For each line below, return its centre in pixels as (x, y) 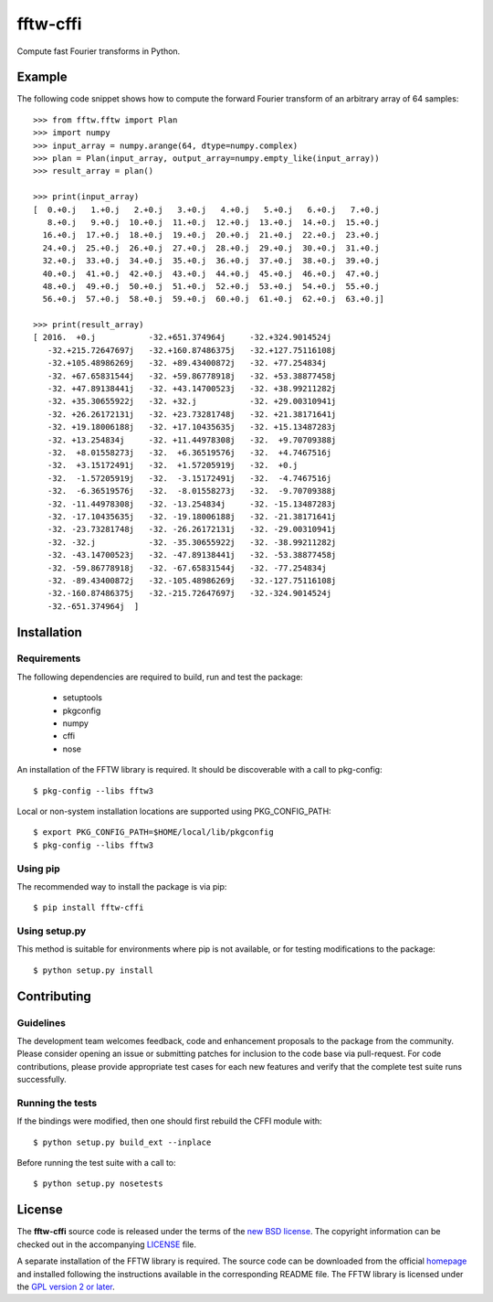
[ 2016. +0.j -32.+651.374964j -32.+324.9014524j (183, 337)
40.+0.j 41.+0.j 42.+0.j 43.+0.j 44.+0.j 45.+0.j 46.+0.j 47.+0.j (211, 273)
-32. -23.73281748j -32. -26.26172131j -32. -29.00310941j (192, 529)
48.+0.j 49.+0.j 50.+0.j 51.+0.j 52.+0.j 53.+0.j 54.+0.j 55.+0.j (211, 286)
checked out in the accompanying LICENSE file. (106, 1244)
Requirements (49, 658)
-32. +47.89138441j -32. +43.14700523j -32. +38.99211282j (192, 389)
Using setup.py (52, 931)
